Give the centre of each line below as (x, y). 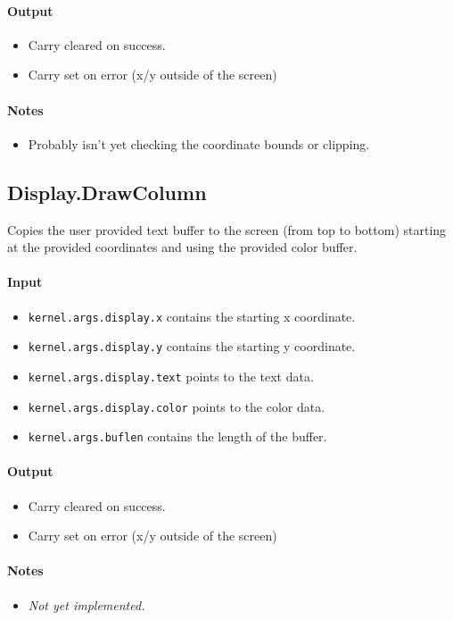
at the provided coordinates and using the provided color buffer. (182, 247)
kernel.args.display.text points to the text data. (171, 376)
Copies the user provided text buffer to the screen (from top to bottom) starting (227, 229)
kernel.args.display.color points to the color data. (177, 406)
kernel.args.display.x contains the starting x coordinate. (192, 316)
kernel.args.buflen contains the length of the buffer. (177, 436)
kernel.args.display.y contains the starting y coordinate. (192, 346)
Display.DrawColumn (107, 192)
